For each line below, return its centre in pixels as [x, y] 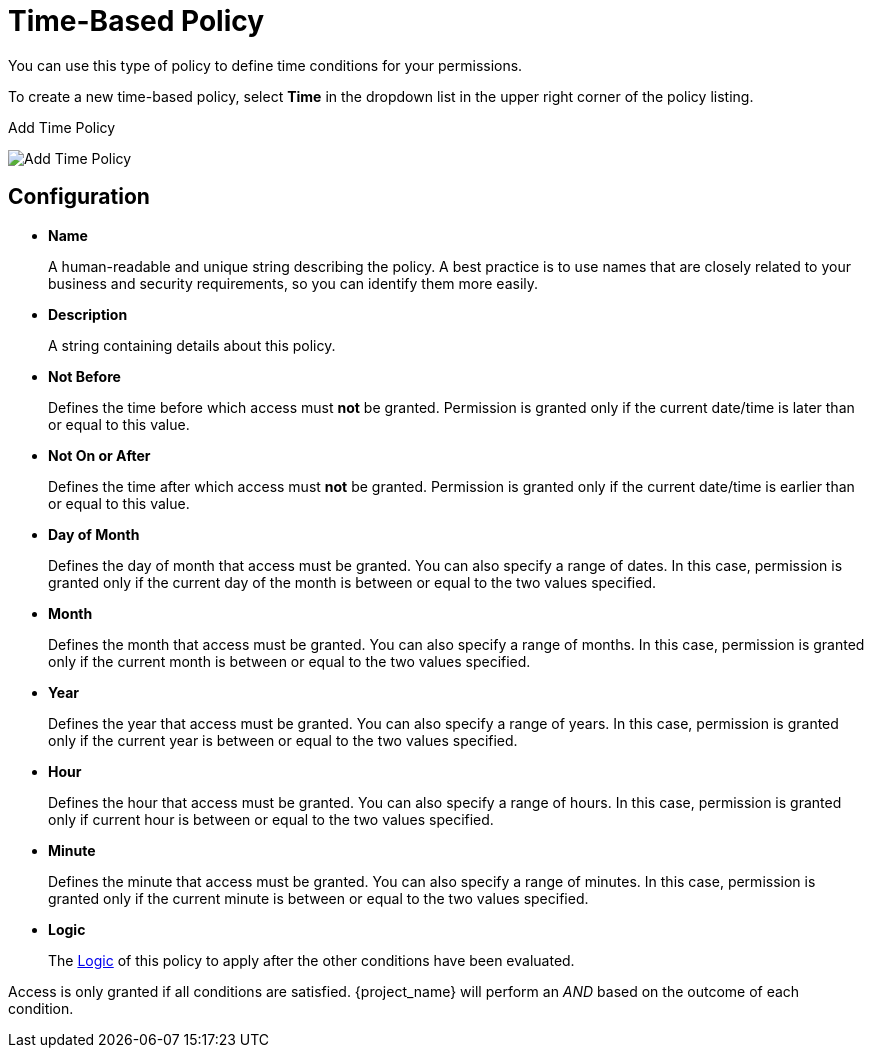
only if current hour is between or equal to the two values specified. [271, 819]
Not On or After [99, 455]
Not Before [84, 376]
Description [88, 314]
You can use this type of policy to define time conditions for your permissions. [265, 65]
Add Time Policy [62, 127]
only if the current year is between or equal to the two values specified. [283, 740]
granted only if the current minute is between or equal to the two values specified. [318, 898]
